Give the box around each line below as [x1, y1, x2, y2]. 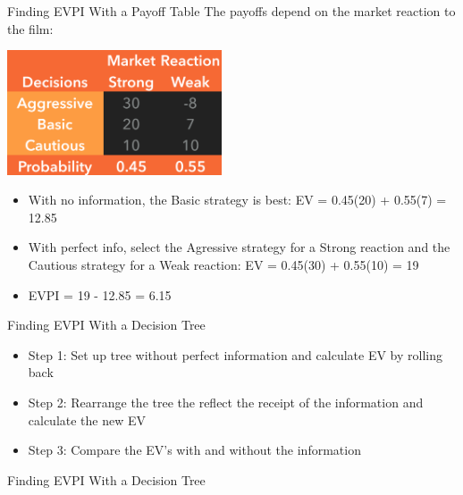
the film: [7, 19, 54, 38]
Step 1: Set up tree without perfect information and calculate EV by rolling [28, 345, 442, 364]
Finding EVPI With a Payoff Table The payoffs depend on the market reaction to [7, 2, 456, 20]
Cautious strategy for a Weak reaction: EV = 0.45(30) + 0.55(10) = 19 [28, 256, 419, 274]
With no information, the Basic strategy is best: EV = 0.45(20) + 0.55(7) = [28, 190, 447, 209]
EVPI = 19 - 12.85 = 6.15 [28, 285, 172, 304]
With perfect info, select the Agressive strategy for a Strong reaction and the [28, 238, 450, 256]
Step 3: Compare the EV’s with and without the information [28, 440, 361, 459]
